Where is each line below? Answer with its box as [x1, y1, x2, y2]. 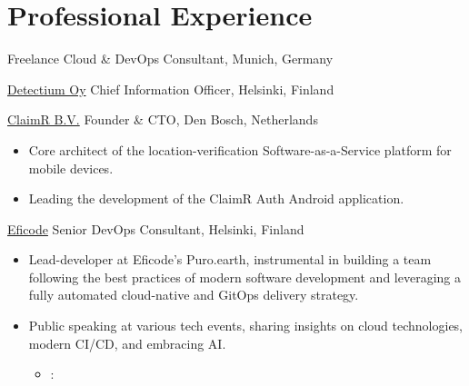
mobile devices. [28, 158, 114, 177]
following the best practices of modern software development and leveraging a [28, 267, 461, 286]
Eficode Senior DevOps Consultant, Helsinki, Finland [7, 219, 304, 238]
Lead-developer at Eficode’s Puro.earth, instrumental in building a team [28, 250, 432, 269]
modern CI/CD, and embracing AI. [28, 333, 226, 352]
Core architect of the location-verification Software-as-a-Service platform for [28, 140, 452, 159]
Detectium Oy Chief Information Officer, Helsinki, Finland [7, 79, 334, 98]
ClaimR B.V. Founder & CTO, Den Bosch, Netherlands [7, 110, 318, 129]
